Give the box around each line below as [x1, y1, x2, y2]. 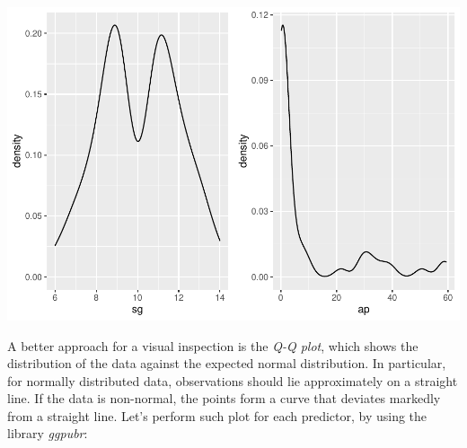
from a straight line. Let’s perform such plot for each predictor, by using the [7, 406, 427, 425]
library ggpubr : [7, 424, 88, 443]
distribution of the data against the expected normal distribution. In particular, [7, 354, 446, 373]
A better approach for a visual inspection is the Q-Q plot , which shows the [7, 336, 419, 355]
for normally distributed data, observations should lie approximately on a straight [7, 371, 458, 390]
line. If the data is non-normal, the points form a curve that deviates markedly [7, 389, 441, 408]
